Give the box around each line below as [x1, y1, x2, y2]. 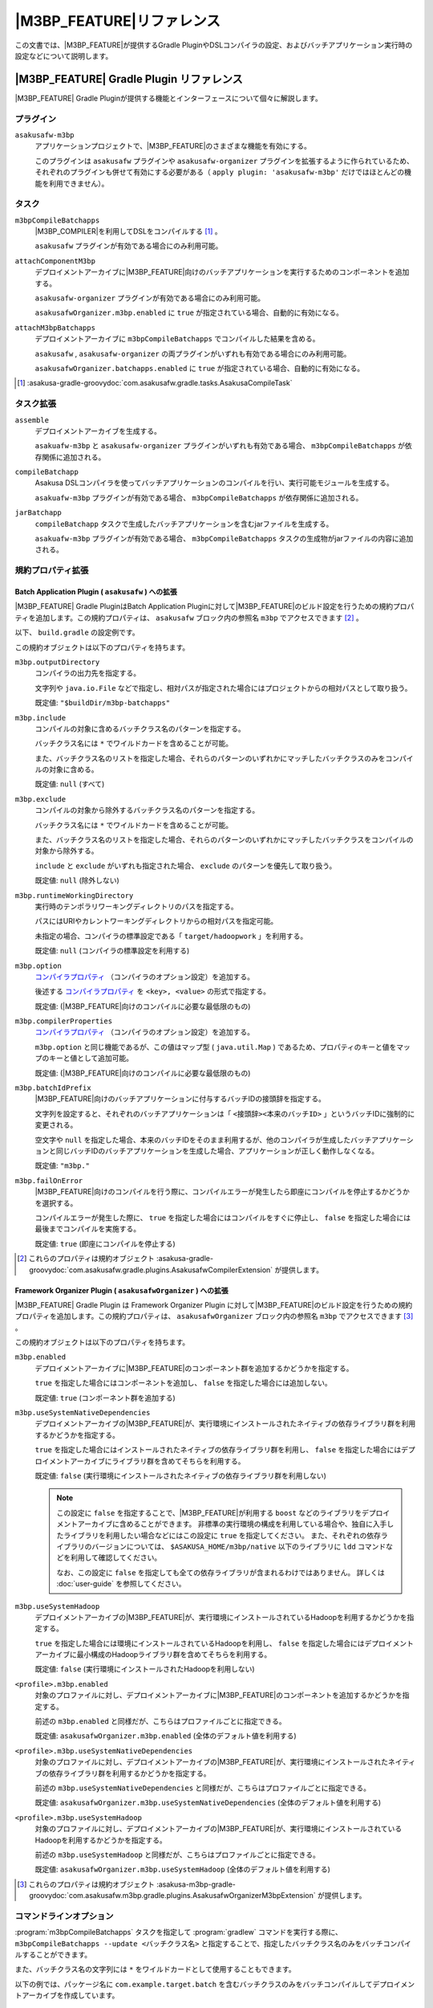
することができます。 [21, 1950, 92, 1960]
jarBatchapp [14, 508, 62, 517]
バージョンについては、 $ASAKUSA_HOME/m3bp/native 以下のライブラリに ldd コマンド [91, 1541, 386, 1551]
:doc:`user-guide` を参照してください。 [56, 1579, 186, 1589]
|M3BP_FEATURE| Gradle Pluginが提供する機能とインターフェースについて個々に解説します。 [14, 93, 322, 103]
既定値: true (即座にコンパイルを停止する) [34, 1239, 176, 1248]
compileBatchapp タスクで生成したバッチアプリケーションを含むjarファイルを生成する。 [34, 519, 334, 529]
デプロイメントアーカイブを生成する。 [34, 426, 162, 435]
